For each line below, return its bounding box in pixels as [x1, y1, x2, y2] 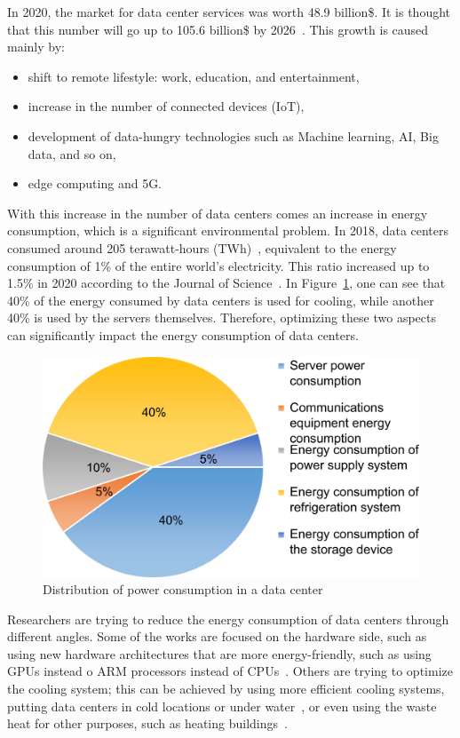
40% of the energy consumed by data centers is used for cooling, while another [7, 290, 434, 309]
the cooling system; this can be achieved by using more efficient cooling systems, [7, 679, 445, 698]
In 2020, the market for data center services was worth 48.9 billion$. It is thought [7, 3, 451, 20]
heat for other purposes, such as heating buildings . [7, 714, 288, 733]
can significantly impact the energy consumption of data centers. [7, 325, 359, 344]
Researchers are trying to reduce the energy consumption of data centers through [7, 609, 449, 628]
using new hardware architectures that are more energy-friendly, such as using [7, 644, 432, 663]
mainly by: [7, 37, 65, 56]
